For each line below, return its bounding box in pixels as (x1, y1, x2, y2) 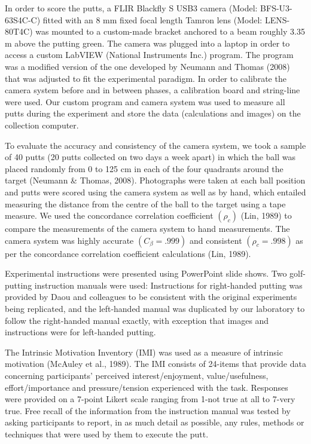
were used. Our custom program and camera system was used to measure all (5, 95, 285, 108)
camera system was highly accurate (5, 234, 134, 246)
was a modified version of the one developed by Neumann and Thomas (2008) (5, 60, 290, 72)
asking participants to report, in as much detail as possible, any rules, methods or (5, 416, 304, 428)
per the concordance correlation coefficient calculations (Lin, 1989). (5, 247, 251, 259)
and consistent (190, 234, 242, 246)
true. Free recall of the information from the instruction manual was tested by (5, 404, 291, 417)
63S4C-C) (5, 13, 41, 26)
